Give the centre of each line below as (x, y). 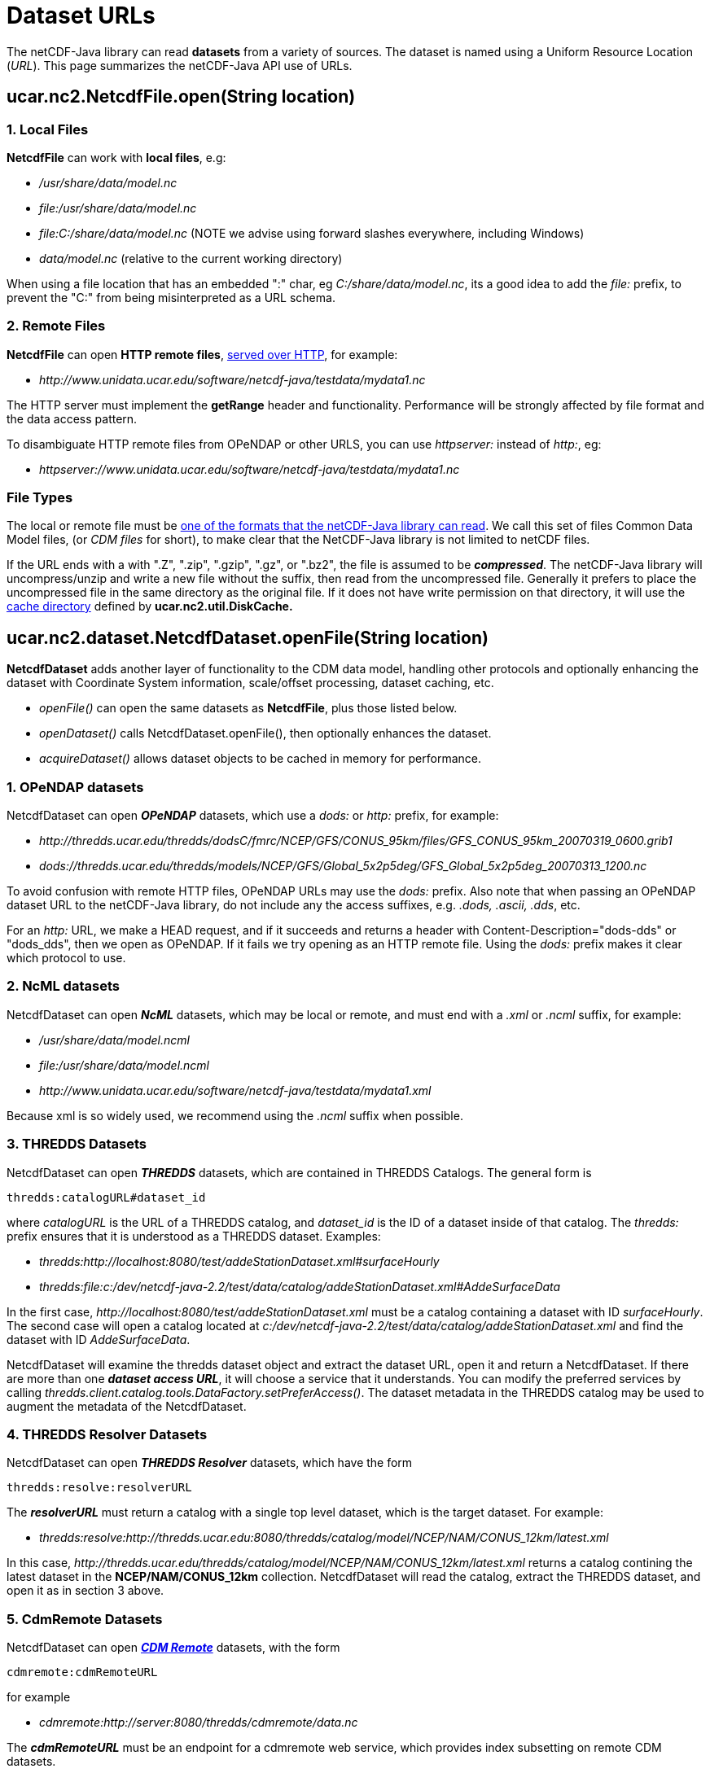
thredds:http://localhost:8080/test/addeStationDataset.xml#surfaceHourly (239, 1261)
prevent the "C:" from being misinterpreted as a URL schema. (171, 297)
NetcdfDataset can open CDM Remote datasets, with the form (173, 1648)
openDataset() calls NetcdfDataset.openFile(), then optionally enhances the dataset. (265, 733)
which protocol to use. (66, 958)
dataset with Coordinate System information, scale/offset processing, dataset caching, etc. (250, 683)
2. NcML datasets (63, 986)
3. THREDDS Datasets (77, 1144)
